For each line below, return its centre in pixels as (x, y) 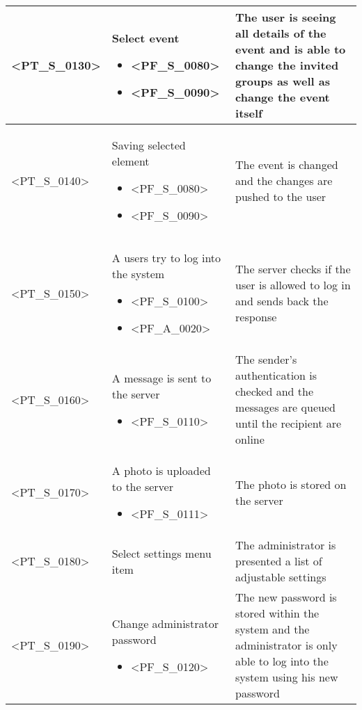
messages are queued (285, 407)
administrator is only (286, 645)
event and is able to (291, 49)
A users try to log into (166, 258)
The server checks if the (293, 269)
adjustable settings (281, 577)
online (250, 439)
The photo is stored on (291, 484)
